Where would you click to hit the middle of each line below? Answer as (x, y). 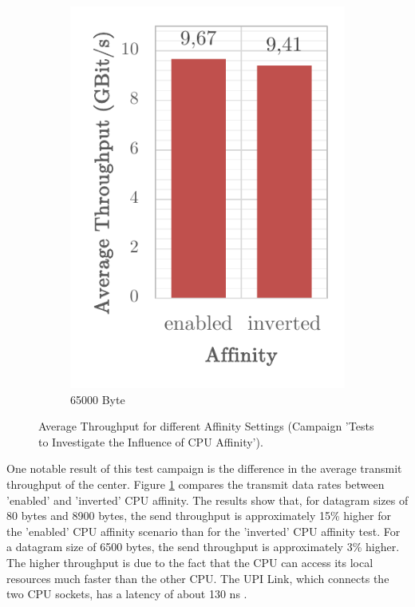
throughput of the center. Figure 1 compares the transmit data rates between (196, 484)
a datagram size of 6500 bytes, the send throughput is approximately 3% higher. (203, 547)
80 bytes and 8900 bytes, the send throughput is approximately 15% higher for (199, 516)
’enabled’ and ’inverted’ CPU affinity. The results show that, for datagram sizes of (207, 500)
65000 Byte (98, 399)
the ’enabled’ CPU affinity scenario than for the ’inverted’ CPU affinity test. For (204, 531)
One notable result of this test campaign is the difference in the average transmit (204, 468)
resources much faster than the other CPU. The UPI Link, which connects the (198, 578)
